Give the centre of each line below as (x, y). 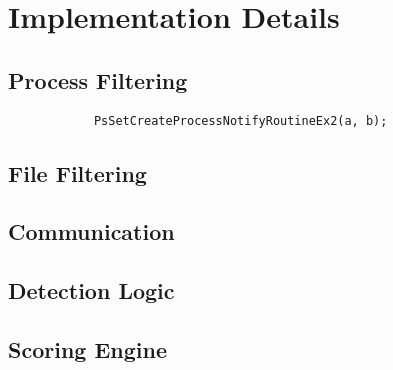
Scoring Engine (87, 348)
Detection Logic (91, 290)
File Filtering (77, 172)
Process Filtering (98, 79)
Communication (91, 231)
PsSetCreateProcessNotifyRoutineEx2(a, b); (240, 120)
